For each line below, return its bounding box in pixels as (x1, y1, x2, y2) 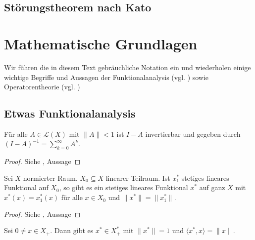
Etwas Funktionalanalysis (4, 106, 136, 121)
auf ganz (199, 182, 225, 193)
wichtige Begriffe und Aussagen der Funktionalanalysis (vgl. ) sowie (4, 72, 209, 82)
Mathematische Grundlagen (4, 33, 198, 53)
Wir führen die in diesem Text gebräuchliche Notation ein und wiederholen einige (4, 62, 251, 72)
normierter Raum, (23, 172, 78, 183)
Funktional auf (4, 182, 49, 193)
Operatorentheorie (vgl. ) (4, 81, 80, 92)
